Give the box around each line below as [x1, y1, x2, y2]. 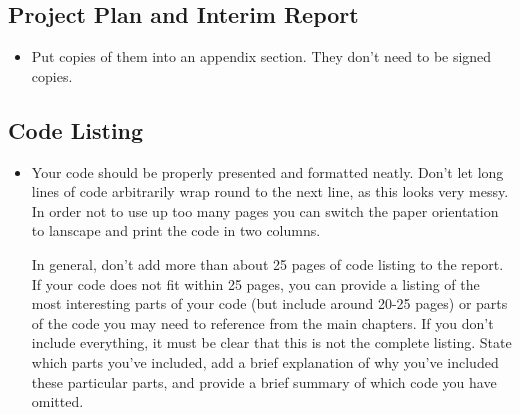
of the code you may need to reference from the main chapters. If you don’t [31, 312, 494, 333]
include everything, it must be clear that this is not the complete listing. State [31, 332, 512, 353]
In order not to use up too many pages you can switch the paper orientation [31, 200, 499, 221]
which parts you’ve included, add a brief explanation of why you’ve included [31, 351, 499, 372]
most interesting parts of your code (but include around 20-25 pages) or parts [31, 293, 508, 314]
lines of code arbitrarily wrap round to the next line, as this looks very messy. [31, 181, 509, 202]
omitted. [31, 391, 84, 412]
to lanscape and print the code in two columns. [31, 220, 321, 241]
